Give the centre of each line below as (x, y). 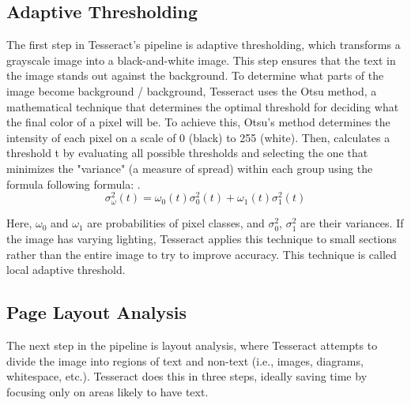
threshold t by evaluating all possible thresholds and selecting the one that (187, 153)
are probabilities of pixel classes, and (176, 223)
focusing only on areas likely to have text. (107, 391)
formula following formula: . (74, 184)
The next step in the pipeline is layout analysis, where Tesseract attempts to (192, 345)
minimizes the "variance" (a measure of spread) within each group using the (190, 168)
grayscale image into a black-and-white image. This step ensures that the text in (201, 60)
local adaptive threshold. (66, 270)
